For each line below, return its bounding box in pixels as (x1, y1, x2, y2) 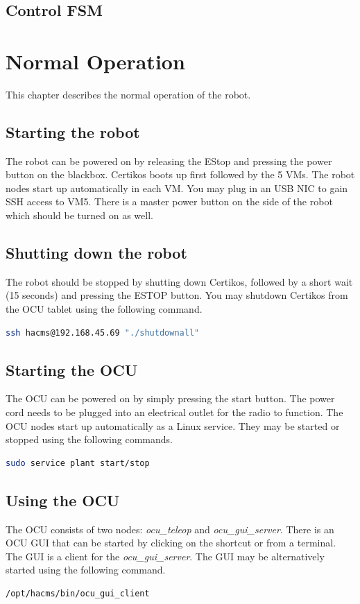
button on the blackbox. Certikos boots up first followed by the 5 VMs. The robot (6, 167, 355, 182)
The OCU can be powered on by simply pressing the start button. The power (6, 391, 335, 406)
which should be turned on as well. (6, 208, 153, 223)
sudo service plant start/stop (6, 458, 150, 468)
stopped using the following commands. (6, 432, 173, 447)
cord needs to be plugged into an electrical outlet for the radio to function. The (6, 405, 343, 420)
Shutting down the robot (6, 242, 187, 264)
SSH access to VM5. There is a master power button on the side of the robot (6, 194, 333, 209)
